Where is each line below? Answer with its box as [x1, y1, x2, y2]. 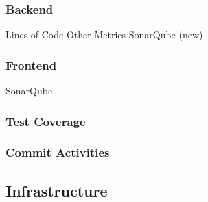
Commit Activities [5, 144, 110, 161]
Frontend [5, 56, 57, 73]
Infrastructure [5, 179, 108, 201]
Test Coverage [5, 112, 86, 129]
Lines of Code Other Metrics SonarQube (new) [5, 27, 203, 42]
